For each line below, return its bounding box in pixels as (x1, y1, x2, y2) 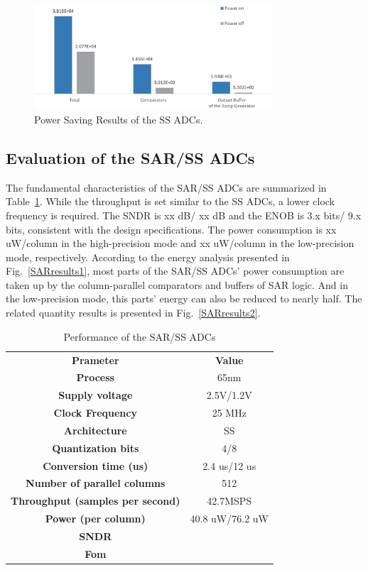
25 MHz (212, 405, 247, 420)
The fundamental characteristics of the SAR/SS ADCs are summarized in (6, 180, 327, 194)
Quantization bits (52, 440, 139, 455)
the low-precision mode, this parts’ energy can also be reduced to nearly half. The (6, 291, 362, 306)
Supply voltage (58, 388, 133, 402)
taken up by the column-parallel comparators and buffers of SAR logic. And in (6, 277, 348, 292)
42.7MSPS (207, 493, 252, 508)
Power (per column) (45, 511, 146, 526)
